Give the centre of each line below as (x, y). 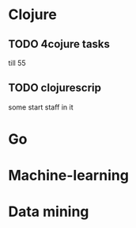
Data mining (49, 212)
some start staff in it (41, 107)
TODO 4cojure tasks (59, 44)
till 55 (17, 63)
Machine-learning (68, 176)
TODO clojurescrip (55, 88)
